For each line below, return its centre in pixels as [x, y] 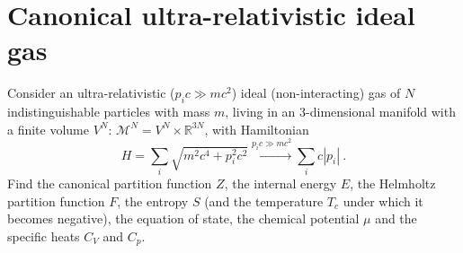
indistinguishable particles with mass [109, 112]
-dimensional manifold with [381, 112]
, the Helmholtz [393, 183]
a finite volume [48, 129]
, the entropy [153, 201]
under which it [383, 201]
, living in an [260, 112]
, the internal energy [280, 183]
